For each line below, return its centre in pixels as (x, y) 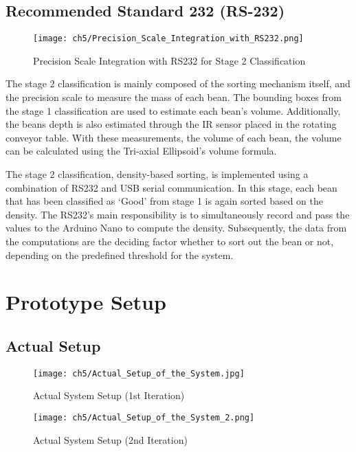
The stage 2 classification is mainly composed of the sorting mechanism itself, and (178, 83)
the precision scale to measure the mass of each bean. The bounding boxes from (174, 97)
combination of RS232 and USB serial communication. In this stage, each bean (171, 187)
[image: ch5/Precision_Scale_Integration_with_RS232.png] (168, 39)
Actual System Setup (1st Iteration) (109, 395)
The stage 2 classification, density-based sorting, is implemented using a (157, 174)
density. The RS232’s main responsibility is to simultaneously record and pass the (178, 214)
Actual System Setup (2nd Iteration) (110, 439)
